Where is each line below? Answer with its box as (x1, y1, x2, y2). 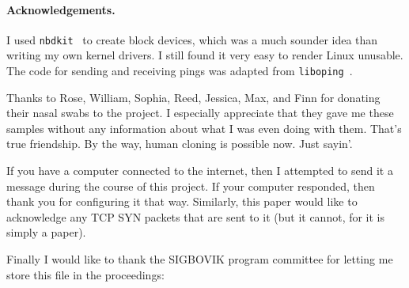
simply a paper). (6, 224, 86, 241)
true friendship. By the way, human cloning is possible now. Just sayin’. (6, 135, 353, 152)
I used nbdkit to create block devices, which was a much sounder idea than (6, 31, 378, 47)
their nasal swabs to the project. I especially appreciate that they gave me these (6, 104, 394, 121)
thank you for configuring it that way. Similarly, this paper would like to (6, 193, 358, 210)
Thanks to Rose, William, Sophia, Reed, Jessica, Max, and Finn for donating (6, 89, 381, 105)
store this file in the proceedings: (6, 266, 165, 282)
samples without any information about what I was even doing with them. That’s (6, 119, 402, 136)
